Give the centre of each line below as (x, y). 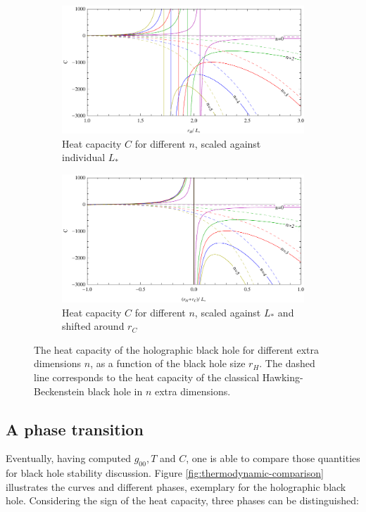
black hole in (115, 391)
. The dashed (287, 363)
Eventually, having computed (68, 458)
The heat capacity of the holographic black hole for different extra (176, 349)
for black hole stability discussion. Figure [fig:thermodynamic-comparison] (165, 473)
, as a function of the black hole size (168, 363)
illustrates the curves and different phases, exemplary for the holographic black (176, 486)
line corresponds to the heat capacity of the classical (147, 377)
